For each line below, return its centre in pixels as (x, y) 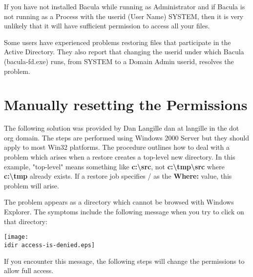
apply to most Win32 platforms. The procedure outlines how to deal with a (117, 147)
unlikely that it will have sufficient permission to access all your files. (107, 26)
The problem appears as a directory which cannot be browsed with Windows (119, 202)
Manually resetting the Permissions (126, 104)
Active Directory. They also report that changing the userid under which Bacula (124, 52)
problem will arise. (32, 185)
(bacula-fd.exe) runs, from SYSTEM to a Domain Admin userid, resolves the (119, 61)
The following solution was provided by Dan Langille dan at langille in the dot (122, 128)
